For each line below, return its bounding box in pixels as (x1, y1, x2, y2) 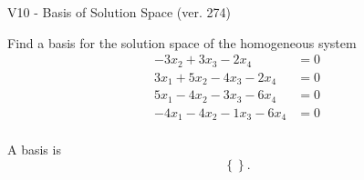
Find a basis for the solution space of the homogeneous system (7, 33, 357, 52)
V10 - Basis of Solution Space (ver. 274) (7, 3, 231, 21)
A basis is (7, 140, 61, 159)
